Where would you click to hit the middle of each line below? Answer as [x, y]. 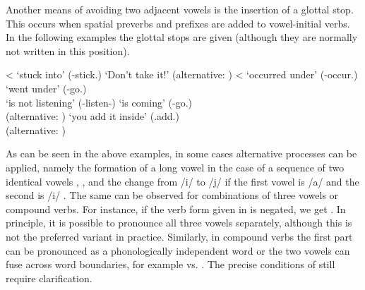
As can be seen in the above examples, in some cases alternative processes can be [181, 153]
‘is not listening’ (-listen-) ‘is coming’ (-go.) [99, 102]
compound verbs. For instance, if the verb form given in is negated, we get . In [176, 209]
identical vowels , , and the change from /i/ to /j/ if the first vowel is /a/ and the [182, 181]
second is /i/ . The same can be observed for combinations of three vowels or [172, 195]
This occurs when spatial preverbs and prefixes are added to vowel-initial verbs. [178, 23]
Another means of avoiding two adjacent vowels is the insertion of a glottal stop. [180, 9]
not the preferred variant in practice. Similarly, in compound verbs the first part [179, 236]
